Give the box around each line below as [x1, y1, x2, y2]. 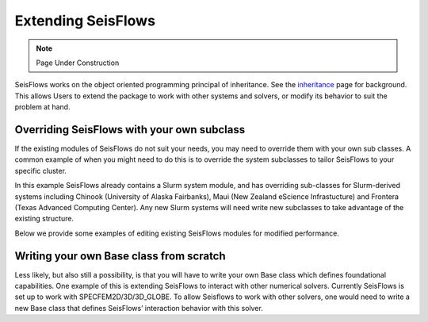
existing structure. [14, 214, 75, 224]
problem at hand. [14, 102, 71, 112]
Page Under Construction [36, 58, 120, 67]
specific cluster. [14, 166, 67, 175]
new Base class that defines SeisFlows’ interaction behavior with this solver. [14, 303, 263, 312]
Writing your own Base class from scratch [14, 249, 226, 263]
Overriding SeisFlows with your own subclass [14, 123, 246, 136]
